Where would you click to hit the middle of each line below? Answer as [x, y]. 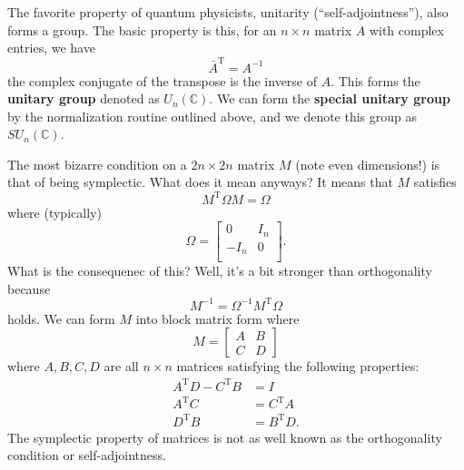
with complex [406, 29]
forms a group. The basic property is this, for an [142, 29]
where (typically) [54, 212]
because [29, 288]
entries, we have [51, 48]
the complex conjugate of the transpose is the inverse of [163, 80]
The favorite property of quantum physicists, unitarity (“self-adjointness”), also [228, 12]
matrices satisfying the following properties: [298, 366]
